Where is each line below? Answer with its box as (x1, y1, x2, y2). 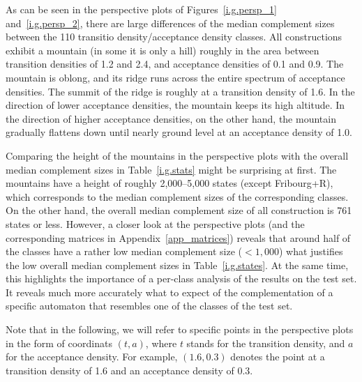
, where (145, 335, 177, 350)
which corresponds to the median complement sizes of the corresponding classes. (6, 189, 349, 204)
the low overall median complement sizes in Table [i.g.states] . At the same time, (6, 257, 349, 272)
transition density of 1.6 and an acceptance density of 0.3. (6, 362, 253, 377)
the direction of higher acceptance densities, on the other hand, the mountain (6, 111, 336, 125)
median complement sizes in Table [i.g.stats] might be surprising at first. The (6, 162, 337, 176)
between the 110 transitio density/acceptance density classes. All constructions (6, 29, 342, 44)
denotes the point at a (230, 349, 325, 364)
